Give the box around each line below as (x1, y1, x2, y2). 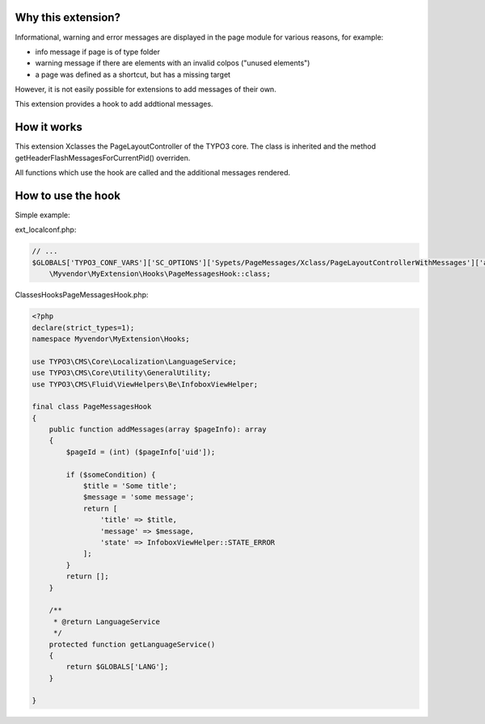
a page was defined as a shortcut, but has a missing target (35, 69, 230, 79)
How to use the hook (15, 188, 121, 202)
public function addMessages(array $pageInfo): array (48, 425, 267, 434)
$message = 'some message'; (82, 493, 194, 502)
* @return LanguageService (53, 617, 161, 626)
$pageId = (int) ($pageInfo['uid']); (65, 447, 216, 457)
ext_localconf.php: (15, 225, 77, 234)
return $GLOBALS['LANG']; (65, 663, 169, 671)
